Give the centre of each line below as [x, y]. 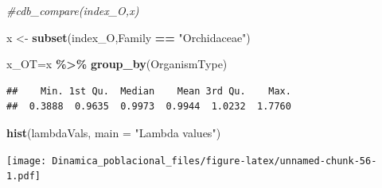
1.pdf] [23, 176]
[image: [27, 161]
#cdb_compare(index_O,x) [73, 10]
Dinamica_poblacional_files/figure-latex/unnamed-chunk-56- [214, 161]
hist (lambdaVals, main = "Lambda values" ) [114, 132]
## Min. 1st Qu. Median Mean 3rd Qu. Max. [149, 91]
